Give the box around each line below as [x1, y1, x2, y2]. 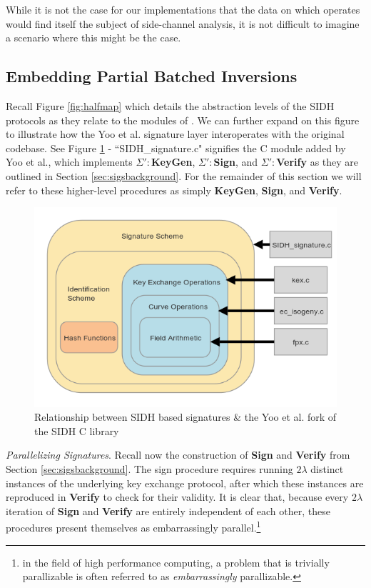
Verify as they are [276, 154, 359, 169]
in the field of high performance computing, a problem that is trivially [22, 554, 330, 569]
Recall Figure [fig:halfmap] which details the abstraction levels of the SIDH [6, 98, 335, 113]
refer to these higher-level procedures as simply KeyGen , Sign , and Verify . [6, 182, 342, 197]
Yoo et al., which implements [6, 154, 133, 169]
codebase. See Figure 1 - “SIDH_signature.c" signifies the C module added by [6, 140, 346, 155]
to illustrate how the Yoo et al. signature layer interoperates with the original [6, 126, 345, 141]
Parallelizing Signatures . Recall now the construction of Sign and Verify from [6, 447, 350, 462]
